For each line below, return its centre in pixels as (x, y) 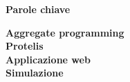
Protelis (25, 46)
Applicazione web (48, 59)
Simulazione (35, 73)
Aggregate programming (65, 32)
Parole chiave (38, 9)
